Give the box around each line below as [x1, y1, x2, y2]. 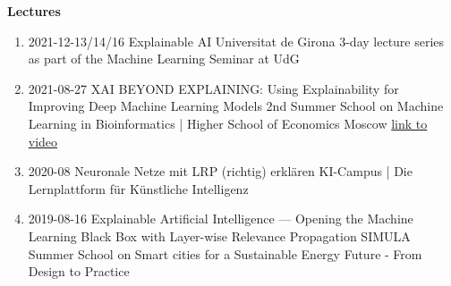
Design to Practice [28, 262, 130, 281]
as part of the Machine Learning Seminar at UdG [28, 49, 300, 68]
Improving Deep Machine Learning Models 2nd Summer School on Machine [28, 97, 444, 115]
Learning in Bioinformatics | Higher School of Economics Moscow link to [28, 114, 428, 132]
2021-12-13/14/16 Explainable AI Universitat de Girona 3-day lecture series [28, 31, 445, 50]
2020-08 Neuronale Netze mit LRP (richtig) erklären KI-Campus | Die [28, 162, 413, 181]
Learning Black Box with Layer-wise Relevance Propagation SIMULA [28, 226, 411, 245]
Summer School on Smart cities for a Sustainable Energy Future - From [28, 244, 422, 263]
